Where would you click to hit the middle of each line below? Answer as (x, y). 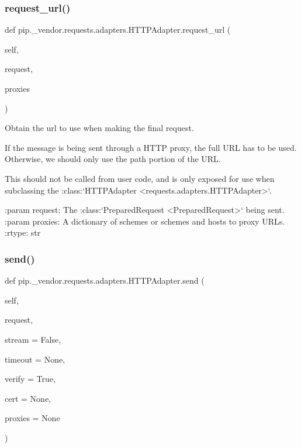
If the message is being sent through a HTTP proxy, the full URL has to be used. (151, 147)
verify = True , (30, 379)
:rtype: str (23, 232)
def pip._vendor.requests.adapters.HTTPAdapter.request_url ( (118, 30)
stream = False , (33, 339)
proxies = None (32, 418)
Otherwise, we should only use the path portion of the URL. (113, 159)
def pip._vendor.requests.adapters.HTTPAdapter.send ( (105, 280)
